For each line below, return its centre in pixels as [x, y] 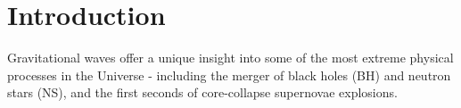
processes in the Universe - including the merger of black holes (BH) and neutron [229, 75]
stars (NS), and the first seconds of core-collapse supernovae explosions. [202, 92]
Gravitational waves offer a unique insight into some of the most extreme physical [230, 58]
